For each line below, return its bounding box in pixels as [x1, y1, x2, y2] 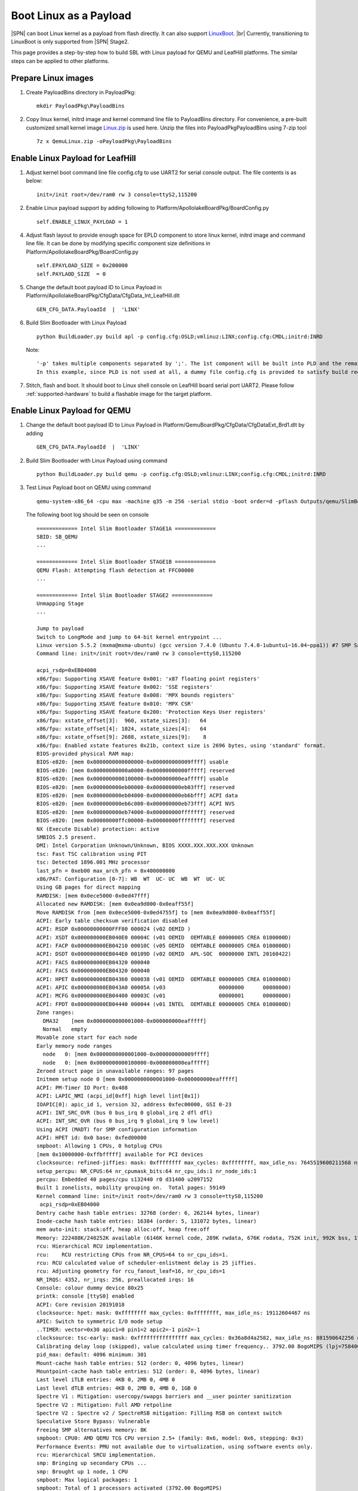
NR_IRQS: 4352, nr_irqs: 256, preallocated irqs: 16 [36, 1276, 194, 1283]
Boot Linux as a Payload [11, 9, 131, 22]
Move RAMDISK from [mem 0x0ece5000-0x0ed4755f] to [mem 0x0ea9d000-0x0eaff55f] [36, 909, 276, 915]
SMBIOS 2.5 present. [36, 834, 97, 840]
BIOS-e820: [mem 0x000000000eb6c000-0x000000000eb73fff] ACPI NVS [36, 800, 235, 808]
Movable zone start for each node [36, 1034, 137, 1041]
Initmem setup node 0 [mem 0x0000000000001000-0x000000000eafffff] [36, 1076, 238, 1082]
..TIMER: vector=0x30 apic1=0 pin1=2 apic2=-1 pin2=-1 [36, 1326, 200, 1333]
